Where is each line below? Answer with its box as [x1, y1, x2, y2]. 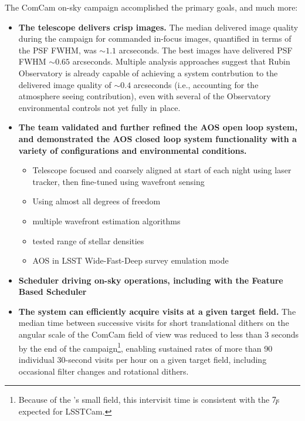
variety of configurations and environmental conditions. [18, 144, 247, 156]
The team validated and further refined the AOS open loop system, [18, 121, 297, 133]
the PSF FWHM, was [18, 43, 97, 56]
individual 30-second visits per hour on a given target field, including [18, 353, 267, 365]
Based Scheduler [18, 285, 87, 298]
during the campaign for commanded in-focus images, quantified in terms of [18, 32, 292, 45]
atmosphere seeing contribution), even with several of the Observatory [18, 90, 271, 102]
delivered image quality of [18, 78, 111, 90]
